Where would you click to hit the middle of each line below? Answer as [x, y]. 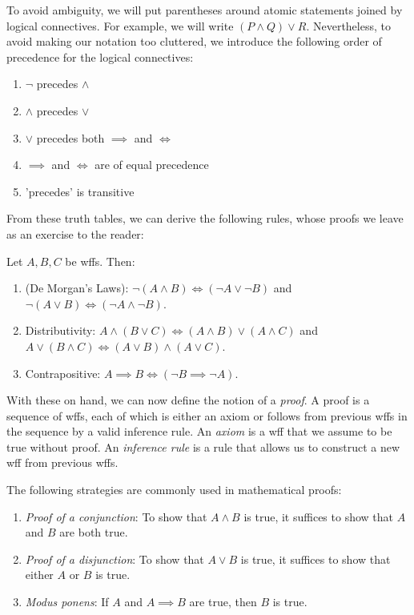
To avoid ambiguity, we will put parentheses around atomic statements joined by [205, 10]
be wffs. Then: [100, 261]
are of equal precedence [152, 165]
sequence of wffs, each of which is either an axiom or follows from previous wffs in [207, 415]
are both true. [94, 532]
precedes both [70, 137]
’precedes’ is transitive [80, 191]
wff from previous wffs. [62, 462]
